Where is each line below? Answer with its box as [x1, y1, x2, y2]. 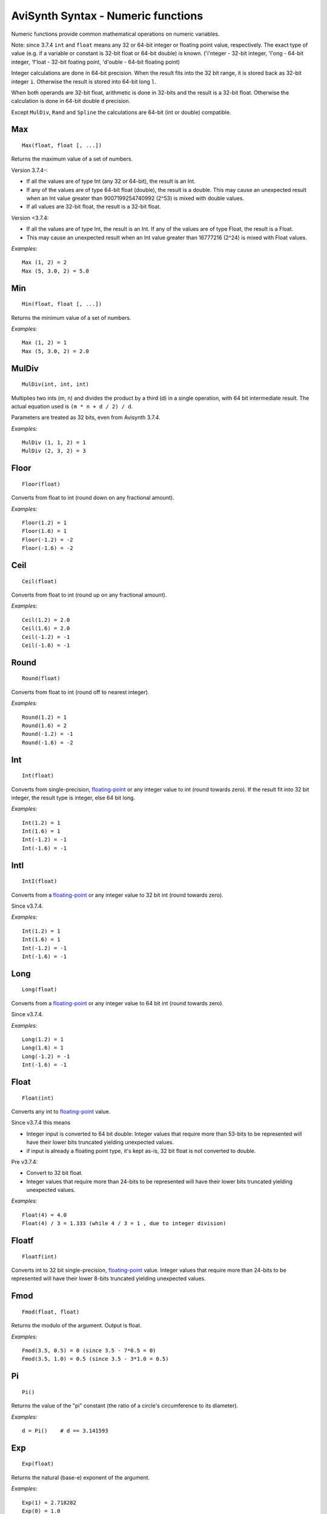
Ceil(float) [22, 578, 58, 584]
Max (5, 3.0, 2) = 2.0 [22, 348, 90, 354]
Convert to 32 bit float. [26, 1169, 83, 1177]
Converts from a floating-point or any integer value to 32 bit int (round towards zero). [11, 891, 223, 899]
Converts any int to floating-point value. [11, 1108, 111, 1115]
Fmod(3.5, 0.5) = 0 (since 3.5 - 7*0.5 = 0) [22, 1347, 157, 1354]
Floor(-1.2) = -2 [22, 536, 73, 543]
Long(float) [22, 986, 58, 993]
